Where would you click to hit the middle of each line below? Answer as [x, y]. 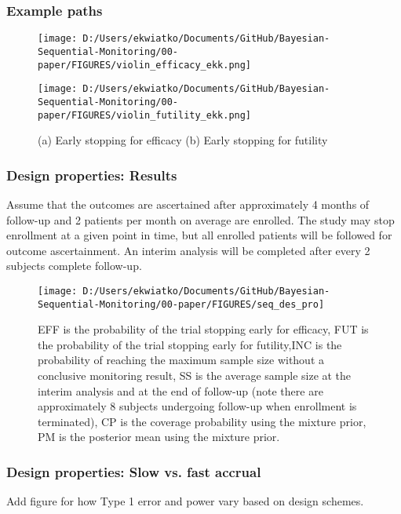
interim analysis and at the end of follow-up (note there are [180, 390]
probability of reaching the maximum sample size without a [181, 360]
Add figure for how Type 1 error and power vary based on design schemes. [185, 501]
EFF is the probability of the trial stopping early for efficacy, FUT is [203, 329]
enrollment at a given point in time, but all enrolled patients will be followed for [199, 235]
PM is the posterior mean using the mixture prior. [159, 437]
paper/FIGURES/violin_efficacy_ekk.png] [145, 65]
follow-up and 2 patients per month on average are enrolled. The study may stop [200, 219]
